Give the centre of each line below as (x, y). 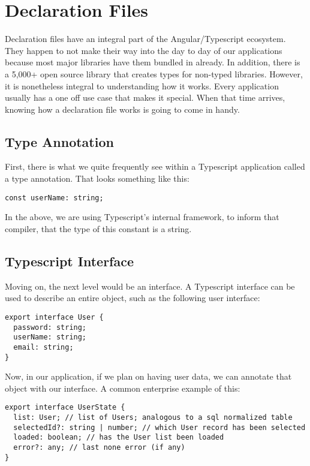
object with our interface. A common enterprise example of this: (123, 388)
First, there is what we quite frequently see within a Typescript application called (155, 166)
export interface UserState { (65, 408)
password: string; (50, 327)
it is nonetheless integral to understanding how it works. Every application (142, 85)
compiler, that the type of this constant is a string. (98, 228)
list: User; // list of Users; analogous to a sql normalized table (153, 418)
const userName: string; (54, 198)
